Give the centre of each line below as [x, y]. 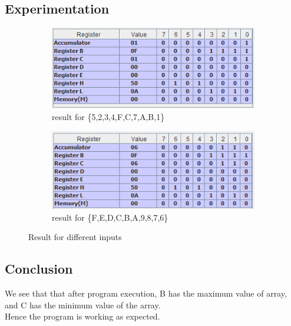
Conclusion [39, 269]
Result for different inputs [75, 237]
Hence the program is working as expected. [82, 316]
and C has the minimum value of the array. [83, 305]
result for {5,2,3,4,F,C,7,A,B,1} [108, 117]
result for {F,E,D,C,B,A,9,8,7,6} [110, 217]
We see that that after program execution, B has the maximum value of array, [146, 293]
